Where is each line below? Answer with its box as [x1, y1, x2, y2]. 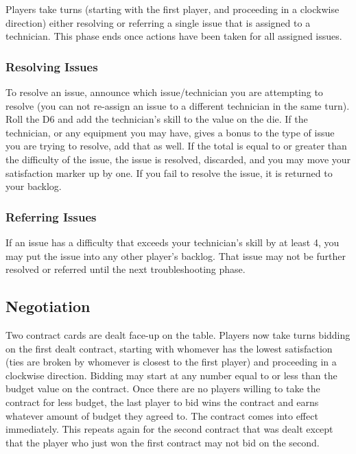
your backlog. [5, 179, 62, 193]
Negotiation [5, 296, 91, 317]
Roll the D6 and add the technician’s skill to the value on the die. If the [5, 112, 308, 126]
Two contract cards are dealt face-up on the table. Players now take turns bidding [5, 327, 351, 342]
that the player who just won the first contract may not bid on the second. [5, 435, 320, 449]
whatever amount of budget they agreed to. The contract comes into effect [5, 408, 318, 422]
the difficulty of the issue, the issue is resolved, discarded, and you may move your [5, 152, 351, 166]
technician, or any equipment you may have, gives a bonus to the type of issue [5, 125, 335, 139]
